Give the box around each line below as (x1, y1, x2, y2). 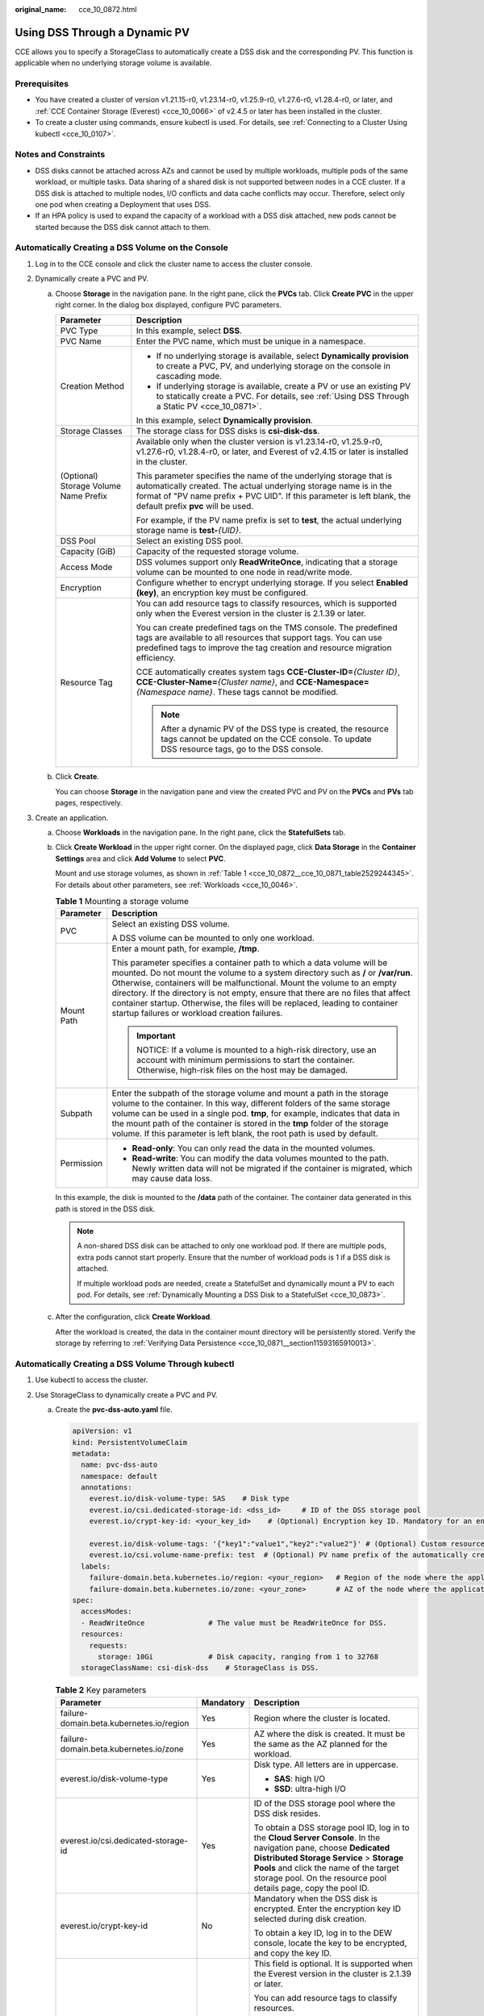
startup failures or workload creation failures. (111, 1008, 283, 1019)
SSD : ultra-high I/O (273, 1783, 346, 1794)
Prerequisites (15, 78, 69, 90)
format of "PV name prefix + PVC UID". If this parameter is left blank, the (136, 490, 411, 502)
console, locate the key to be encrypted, (253, 1937, 407, 1948)
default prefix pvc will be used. (136, 501, 254, 512)
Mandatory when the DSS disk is (253, 1893, 378, 1904)
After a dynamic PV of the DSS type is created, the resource (161, 723, 389, 735)
